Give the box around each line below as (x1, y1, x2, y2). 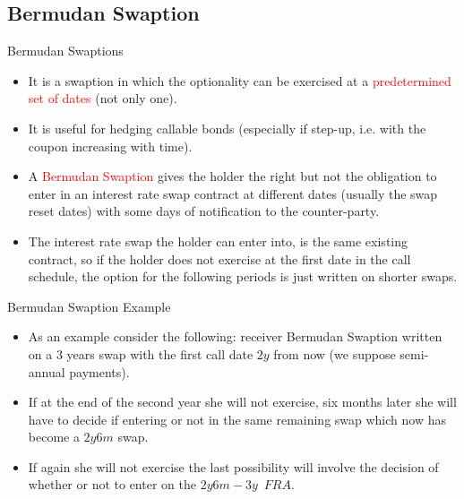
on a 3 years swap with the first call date (28, 344, 253, 363)
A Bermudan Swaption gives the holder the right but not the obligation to (28, 167, 437, 185)
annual (28, 362, 65, 381)
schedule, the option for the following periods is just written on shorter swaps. (28, 267, 458, 286)
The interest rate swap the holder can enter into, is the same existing (28, 231, 408, 250)
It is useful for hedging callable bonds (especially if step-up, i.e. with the (28, 118, 426, 137)
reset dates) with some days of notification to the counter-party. (28, 202, 380, 220)
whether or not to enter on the (28, 475, 196, 494)
